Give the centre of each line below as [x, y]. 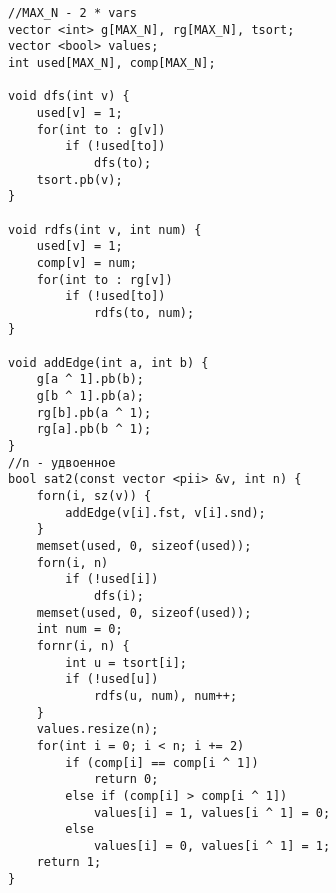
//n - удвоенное [62, 462]
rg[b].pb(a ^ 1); [94, 412]
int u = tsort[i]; [126, 662]
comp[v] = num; [86, 262]
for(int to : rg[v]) [104, 279]
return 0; [126, 779]
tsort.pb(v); [79, 179]
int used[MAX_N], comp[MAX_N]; [112, 62]
